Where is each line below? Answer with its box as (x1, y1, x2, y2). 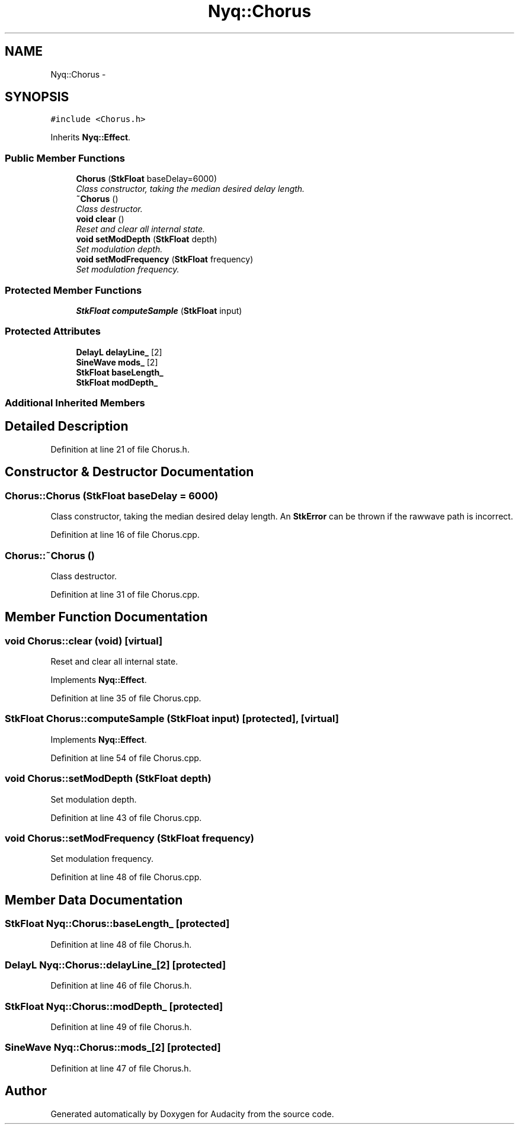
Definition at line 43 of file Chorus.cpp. (50, 812, 202, 823)
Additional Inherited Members (5, 397, 145, 409)
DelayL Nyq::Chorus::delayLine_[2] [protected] (5, 958, 226, 971)
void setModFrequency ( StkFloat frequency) (76, 254, 254, 265)
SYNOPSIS (5, 89, 69, 105)
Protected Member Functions (5, 284, 142, 296)
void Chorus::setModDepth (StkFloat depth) (5, 772, 212, 785)
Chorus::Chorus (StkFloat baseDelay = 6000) (5, 489, 219, 502)
